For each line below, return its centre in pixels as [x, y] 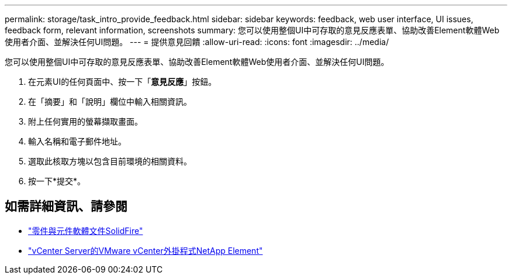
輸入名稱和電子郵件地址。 [77, 141]
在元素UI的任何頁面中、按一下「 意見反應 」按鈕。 [122, 82]
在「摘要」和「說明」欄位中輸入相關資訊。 [110, 101]
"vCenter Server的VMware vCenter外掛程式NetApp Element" [146, 250]
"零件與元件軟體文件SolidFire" [86, 230]
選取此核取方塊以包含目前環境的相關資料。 [110, 161]
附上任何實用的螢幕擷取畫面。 [85, 121]
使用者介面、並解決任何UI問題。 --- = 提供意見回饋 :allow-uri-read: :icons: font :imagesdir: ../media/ [197, 42]
